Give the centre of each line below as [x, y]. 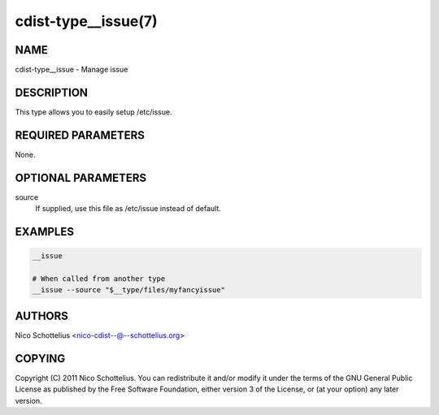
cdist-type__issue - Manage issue [72, 70]
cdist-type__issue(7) [86, 21]
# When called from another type [99, 279]
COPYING [40, 359]
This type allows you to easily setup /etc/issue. [93, 112]
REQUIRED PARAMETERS [80, 135]
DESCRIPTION [52, 92]
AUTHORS [42, 316]
